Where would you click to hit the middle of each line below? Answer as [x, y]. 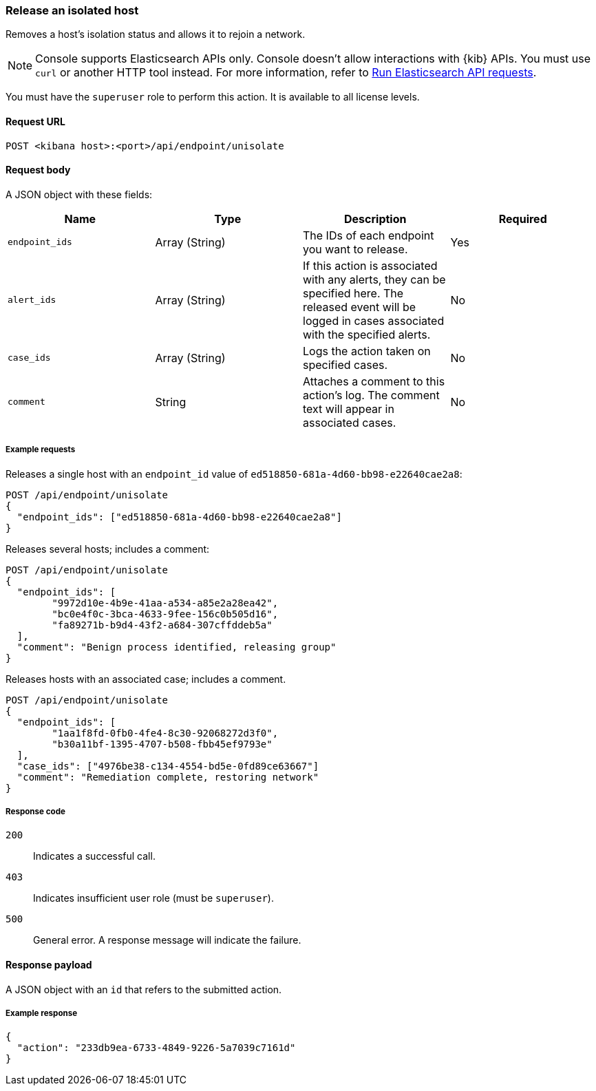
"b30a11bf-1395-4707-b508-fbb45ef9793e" [162, 744]
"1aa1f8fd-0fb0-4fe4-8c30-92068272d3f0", [165, 733]
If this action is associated [370, 265]
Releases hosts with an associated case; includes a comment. [146, 679]
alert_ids [32, 300]
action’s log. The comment [371, 395]
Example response [42, 1013]
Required [523, 219]
